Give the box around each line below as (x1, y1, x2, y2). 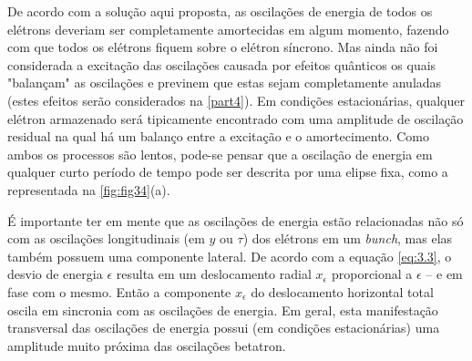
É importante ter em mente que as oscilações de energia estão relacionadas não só (7, 211, 464, 230)
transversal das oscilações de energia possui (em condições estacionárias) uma (7, 318, 440, 337)
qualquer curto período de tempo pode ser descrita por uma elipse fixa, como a (7, 162, 448, 181)
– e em (426, 264, 463, 284)
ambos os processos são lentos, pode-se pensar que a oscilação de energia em (7, 144, 433, 163)
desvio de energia (7, 264, 103, 284)
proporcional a (331, 264, 413, 284)
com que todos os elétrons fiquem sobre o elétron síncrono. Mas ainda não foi (7, 37, 438, 57)
